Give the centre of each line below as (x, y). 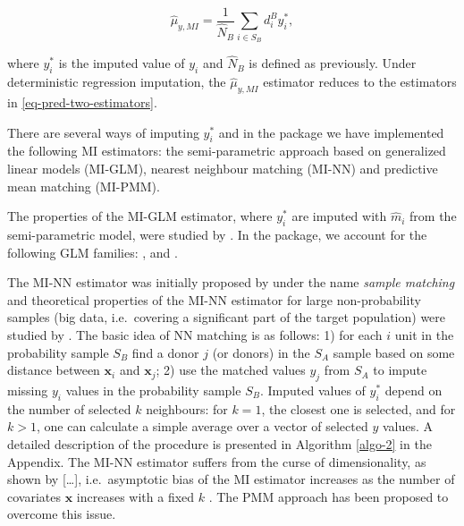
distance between (54, 370)
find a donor (165, 352)
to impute (400, 370)
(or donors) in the (261, 352)
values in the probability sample (153, 390)
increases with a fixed (135, 496)
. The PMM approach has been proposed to (329, 496)
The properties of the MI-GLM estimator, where (140, 216)
